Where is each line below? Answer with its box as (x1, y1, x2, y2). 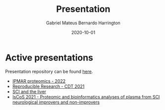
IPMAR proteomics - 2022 (12, 78, 66, 84)
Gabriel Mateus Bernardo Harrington (46, 20, 120, 26)
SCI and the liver (12, 88, 47, 95)
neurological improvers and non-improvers (12, 99, 100, 105)
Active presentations (5, 52, 93, 63)
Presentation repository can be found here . (5, 68, 93, 74)
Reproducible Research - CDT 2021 (12, 83, 85, 89)
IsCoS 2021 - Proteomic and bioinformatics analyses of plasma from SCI (12, 94, 160, 100)
